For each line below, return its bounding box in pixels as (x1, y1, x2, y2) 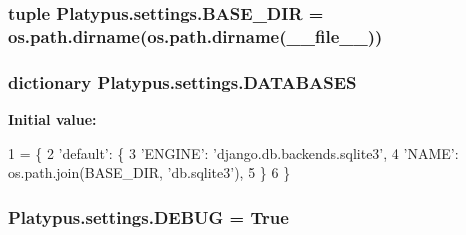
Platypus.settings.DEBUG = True (8, 204, 289, 229)
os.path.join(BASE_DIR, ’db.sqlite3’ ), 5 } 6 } (8, 162, 291, 183)
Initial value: (8, 108, 97, 129)
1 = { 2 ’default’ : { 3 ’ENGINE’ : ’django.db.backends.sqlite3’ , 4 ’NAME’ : (8, 142, 459, 163)
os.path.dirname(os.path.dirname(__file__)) (8, 23, 383, 48)
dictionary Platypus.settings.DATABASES (8, 69, 357, 94)
